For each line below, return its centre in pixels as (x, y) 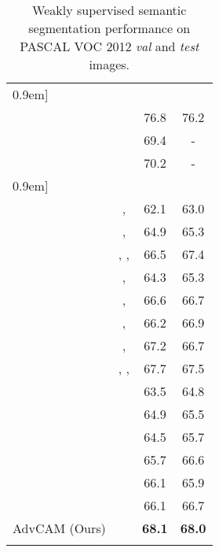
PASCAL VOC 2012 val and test (109, 46)
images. (109, 64)
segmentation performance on (109, 28)
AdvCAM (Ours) (59, 528)
